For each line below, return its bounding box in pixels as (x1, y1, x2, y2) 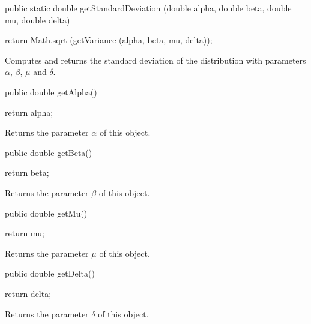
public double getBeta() (5, 146, 92, 158)
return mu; (5, 227, 44, 239)
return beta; (5, 166, 49, 179)
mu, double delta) (5, 13, 70, 26)
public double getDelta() (5, 267, 95, 280)
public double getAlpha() (5, 85, 97, 98)
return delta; (5, 287, 52, 299)
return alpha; (5, 106, 53, 118)
